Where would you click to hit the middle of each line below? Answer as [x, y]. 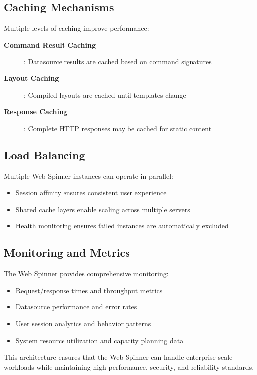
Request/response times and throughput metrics [89, 290]
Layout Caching [32, 78]
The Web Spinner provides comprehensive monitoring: [86, 273]
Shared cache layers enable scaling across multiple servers [103, 209]
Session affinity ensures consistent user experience [91, 192]
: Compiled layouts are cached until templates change [105, 95]
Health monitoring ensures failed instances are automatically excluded [122, 226]
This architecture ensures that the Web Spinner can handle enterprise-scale [118, 357]
